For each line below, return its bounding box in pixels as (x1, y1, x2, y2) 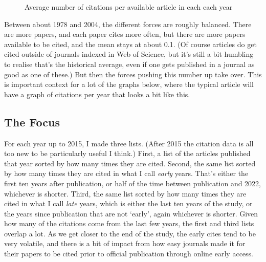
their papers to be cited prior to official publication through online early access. (4, 248, 253, 259)
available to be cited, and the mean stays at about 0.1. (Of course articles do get (4, 38, 257, 49)
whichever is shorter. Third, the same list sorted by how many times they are (4, 188, 247, 199)
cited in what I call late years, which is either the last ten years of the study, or (4, 198, 253, 209)
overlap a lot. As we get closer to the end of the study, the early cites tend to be (4, 228, 256, 238)
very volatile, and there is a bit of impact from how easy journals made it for (4, 238, 246, 249)
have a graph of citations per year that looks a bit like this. (4, 89, 190, 99)
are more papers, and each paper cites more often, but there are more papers (4, 29, 246, 39)
